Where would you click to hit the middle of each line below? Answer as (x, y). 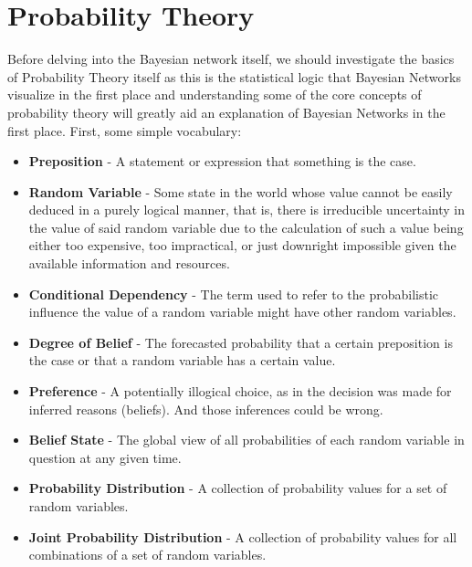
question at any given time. (105, 457)
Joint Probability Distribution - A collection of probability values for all (243, 536)
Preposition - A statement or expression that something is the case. (222, 161)
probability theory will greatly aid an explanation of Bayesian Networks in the (226, 112)
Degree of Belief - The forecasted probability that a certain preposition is (241, 342)
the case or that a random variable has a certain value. (182, 360)
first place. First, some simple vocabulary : (125, 130)
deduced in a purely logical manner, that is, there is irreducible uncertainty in (246, 210)
